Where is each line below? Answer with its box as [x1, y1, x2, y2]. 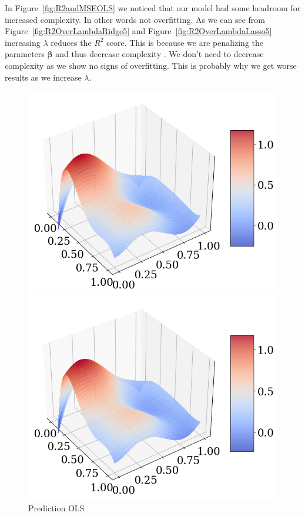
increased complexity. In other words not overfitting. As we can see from [5, 13, 266, 25]
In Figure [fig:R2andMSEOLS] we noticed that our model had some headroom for [5, 2, 301, 14]
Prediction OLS [28, 501, 85, 514]
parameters [5, 48, 45, 60]
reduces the [51, 36, 92, 48]
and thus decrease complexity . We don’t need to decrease [55, 48, 264, 60]
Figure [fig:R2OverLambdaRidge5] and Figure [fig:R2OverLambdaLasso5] [5, 25, 272, 37]
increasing [5, 36, 41, 48]
